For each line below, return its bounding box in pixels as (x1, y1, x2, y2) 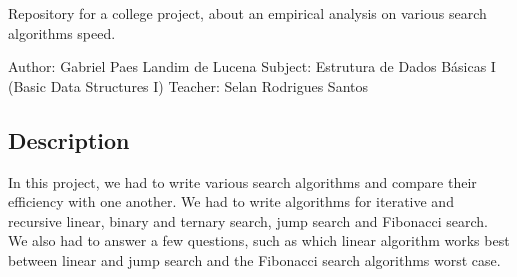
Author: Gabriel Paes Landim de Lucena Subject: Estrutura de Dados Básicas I (8, 56, 496, 77)
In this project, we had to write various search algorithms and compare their (8, 171, 477, 192)
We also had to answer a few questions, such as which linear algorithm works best (8, 230, 510, 251)
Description (8, 124, 130, 155)
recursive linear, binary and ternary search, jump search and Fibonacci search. (8, 210, 488, 231)
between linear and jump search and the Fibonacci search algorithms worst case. (8, 249, 501, 270)
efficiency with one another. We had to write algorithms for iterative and (8, 191, 454, 212)
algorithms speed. (8, 22, 116, 43)
